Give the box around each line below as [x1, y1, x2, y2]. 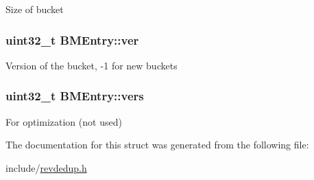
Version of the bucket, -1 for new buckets [5, 58, 178, 72]
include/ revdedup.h [5, 160, 87, 175]
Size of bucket [5, 2, 64, 16]
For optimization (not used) [5, 114, 122, 128]
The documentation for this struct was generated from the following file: [5, 137, 309, 152]
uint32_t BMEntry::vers [5, 87, 144, 104]
